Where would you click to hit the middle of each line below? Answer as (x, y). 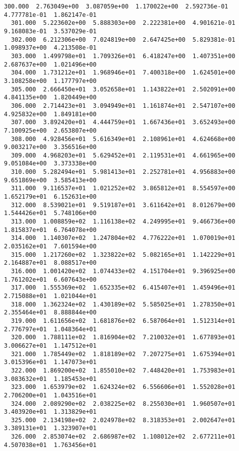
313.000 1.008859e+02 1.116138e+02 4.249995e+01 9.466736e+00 (123, 222)
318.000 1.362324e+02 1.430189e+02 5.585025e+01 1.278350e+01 (123, 304)
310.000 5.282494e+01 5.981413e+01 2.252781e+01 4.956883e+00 (123, 172)
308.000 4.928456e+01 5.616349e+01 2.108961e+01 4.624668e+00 (123, 139)
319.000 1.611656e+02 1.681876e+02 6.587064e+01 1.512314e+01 (123, 321)
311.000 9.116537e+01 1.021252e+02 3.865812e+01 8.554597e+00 (123, 188)
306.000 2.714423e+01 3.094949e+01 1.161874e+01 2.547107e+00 (123, 106)
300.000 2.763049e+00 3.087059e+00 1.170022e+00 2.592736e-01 (116, 6)
